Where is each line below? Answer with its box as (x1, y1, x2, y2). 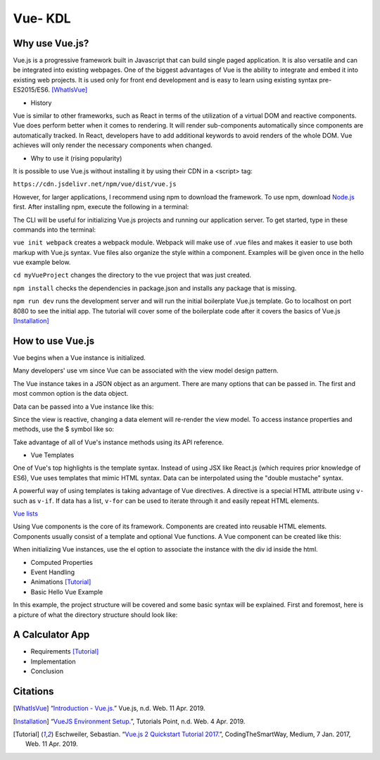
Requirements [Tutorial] (30, 647, 99, 656)
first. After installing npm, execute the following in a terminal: (13, 203, 189, 211)
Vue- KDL (13, 11, 71, 26)
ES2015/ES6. (13, 85, 51, 94)
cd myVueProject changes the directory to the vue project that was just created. (13, 271, 252, 280)
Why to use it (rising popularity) (30, 154, 122, 162)
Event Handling (30, 568, 75, 576)
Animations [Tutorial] (30, 578, 91, 586)
